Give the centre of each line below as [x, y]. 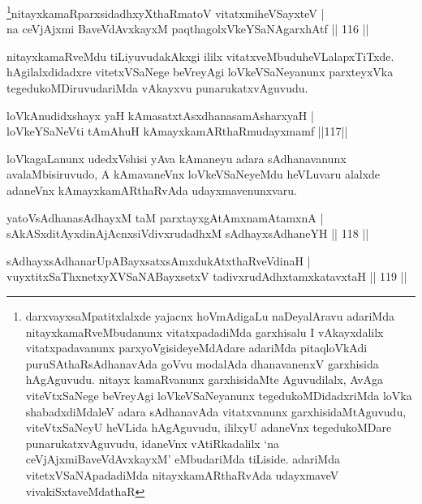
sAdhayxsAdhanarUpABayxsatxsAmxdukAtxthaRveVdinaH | [159, 260]
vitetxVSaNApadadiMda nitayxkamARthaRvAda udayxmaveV [182, 474]
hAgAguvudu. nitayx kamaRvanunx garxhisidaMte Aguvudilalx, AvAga [205, 379]
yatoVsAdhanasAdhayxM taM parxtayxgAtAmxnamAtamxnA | [165, 217]
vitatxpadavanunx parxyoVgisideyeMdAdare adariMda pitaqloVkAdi [196, 348]
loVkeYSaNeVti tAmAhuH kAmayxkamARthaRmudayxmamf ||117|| [177, 131]
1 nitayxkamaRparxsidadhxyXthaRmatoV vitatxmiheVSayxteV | [166, 12]
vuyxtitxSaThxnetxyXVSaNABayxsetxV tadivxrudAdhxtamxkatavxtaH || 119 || [207, 276]
